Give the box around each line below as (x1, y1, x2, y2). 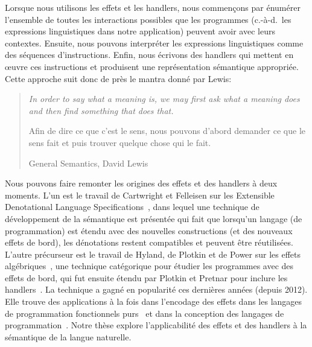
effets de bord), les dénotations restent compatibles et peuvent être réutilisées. (5, 236, 293, 249)
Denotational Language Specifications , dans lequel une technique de (5, 200, 259, 213)
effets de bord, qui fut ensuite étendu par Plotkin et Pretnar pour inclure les (5, 271, 288, 284)
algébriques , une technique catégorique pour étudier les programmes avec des (5, 259, 294, 272)
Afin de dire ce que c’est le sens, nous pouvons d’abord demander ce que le (28, 124, 305, 137)
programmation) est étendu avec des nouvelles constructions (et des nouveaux (5, 224, 293, 237)
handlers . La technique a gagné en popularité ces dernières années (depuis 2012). (5, 283, 308, 296)
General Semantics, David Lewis (28, 156, 148, 169)
